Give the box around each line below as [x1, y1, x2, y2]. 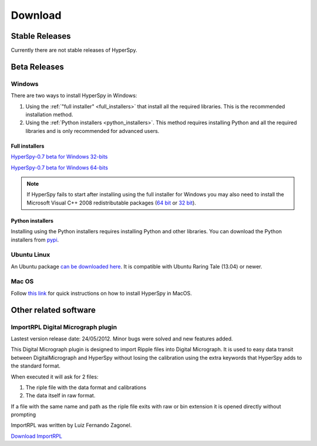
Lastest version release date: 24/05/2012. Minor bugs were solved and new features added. [11, 335, 233, 342]
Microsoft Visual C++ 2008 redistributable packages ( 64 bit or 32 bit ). [26, 199, 197, 206]
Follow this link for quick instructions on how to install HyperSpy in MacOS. [11, 290, 192, 297]
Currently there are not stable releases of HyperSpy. [11, 47, 137, 54]
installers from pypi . [11, 236, 59, 243]
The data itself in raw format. [25, 392, 96, 399]
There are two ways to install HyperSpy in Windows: [11, 92, 137, 99]
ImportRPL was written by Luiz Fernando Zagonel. [11, 422, 132, 429]
